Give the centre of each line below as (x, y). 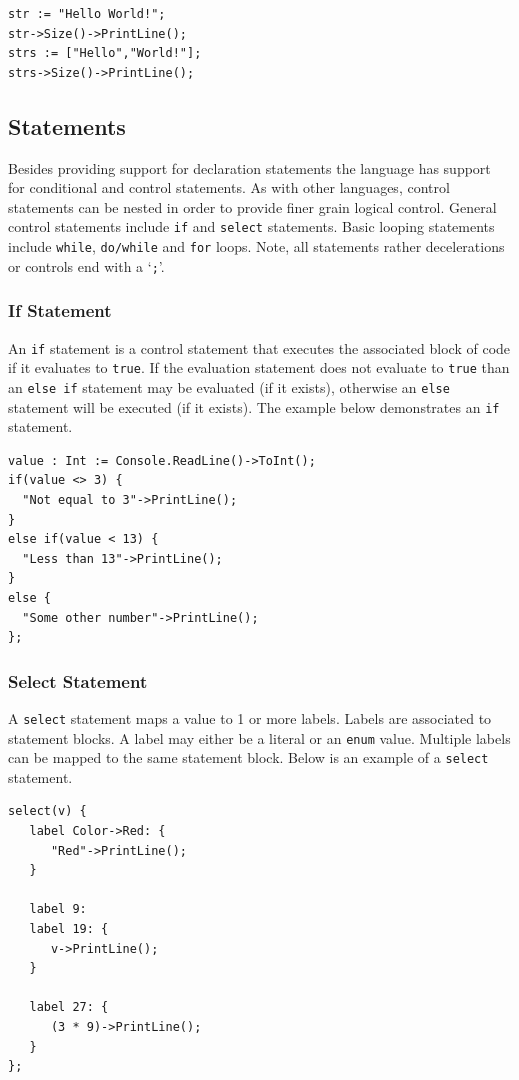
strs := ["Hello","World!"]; (105, 53)
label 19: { (69, 929)
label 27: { (69, 1007)
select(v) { (47, 811)
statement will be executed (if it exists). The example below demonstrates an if (254, 406)
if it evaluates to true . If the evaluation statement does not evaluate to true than (259, 367)
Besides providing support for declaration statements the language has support (249, 167)
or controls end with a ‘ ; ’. (86, 265)
